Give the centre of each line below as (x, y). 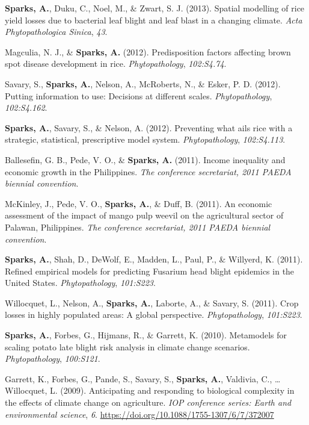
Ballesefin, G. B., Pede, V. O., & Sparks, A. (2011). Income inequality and (145, 159)
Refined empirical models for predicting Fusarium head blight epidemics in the (150, 271)
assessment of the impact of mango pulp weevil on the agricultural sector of (144, 215)
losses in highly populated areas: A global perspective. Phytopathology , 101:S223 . (154, 315)
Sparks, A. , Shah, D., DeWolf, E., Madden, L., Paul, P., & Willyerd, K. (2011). (154, 259)
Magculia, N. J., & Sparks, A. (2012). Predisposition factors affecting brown (148, 51)
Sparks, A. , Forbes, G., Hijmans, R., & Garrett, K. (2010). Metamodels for (146, 335)
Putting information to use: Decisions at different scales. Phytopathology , (139, 95)
